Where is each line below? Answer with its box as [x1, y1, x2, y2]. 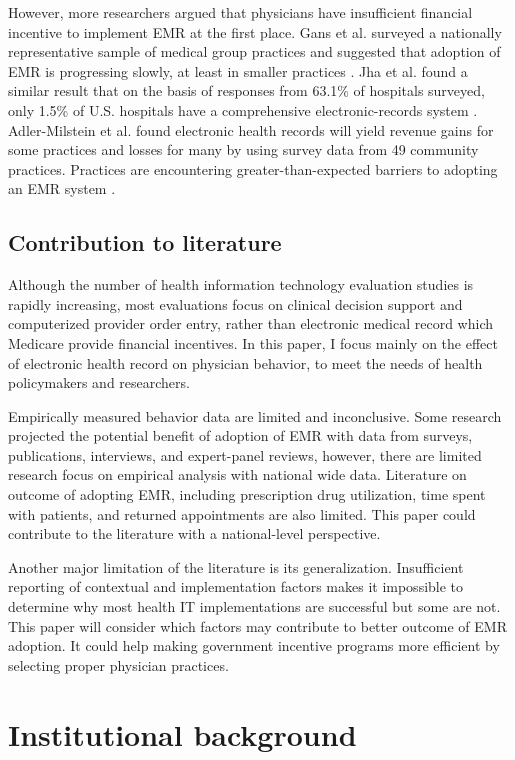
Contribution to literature [8, 227, 282, 258]
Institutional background [8, 713, 357, 754]
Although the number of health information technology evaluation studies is [8, 274, 474, 295]
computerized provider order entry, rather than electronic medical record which [8, 313, 493, 334]
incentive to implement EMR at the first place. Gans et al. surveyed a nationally [8, 21, 502, 42]
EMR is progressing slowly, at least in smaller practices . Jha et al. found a [8, 60, 468, 81]
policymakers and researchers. [8, 372, 190, 393]
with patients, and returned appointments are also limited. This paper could [8, 503, 476, 524]
